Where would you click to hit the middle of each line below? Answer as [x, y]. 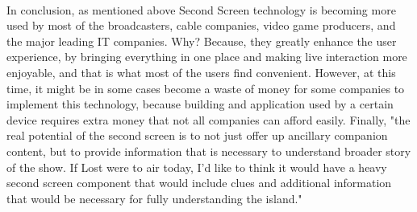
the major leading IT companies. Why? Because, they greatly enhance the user [202, 41]
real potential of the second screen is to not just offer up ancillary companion [197, 135]
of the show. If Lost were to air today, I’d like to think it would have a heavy [197, 167]
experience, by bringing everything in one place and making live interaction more [207, 57]
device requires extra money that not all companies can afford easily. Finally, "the [208, 119]
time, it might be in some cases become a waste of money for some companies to [206, 88]
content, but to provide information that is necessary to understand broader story [209, 151]
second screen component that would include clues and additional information [199, 183]
